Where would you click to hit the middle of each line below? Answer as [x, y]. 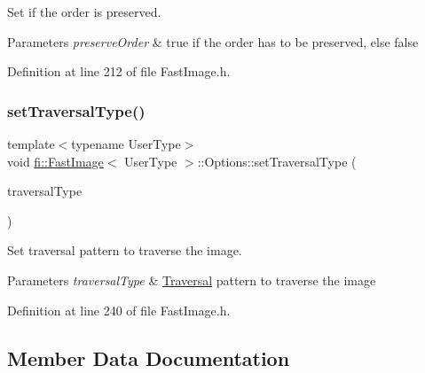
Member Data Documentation [149, 357]
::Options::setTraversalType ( [277, 161]
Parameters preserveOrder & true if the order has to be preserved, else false [213, 41]
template [31, 144]
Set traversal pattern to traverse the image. [125, 250]
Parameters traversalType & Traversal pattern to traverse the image [192, 280]
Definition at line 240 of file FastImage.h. [119, 310]
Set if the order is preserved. [84, 12]
